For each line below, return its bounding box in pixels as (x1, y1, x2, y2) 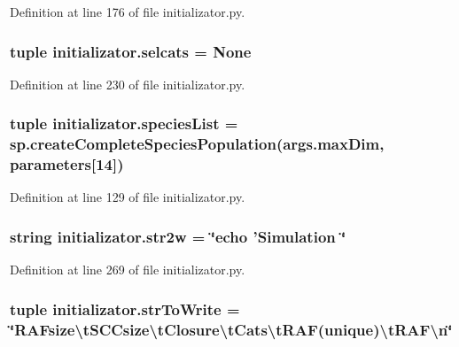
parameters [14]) (10, 153, 124, 175)
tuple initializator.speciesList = (10, 112, 238, 135)
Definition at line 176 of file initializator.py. (10, 3, 245, 20)
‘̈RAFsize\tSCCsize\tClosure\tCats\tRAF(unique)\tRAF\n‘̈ (10, 318, 453, 340)
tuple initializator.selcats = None (10, 40, 252, 62)
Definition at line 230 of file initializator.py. (10, 74, 245, 93)
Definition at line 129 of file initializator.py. (10, 188, 245, 206)
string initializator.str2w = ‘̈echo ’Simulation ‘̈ (10, 225, 346, 247)
